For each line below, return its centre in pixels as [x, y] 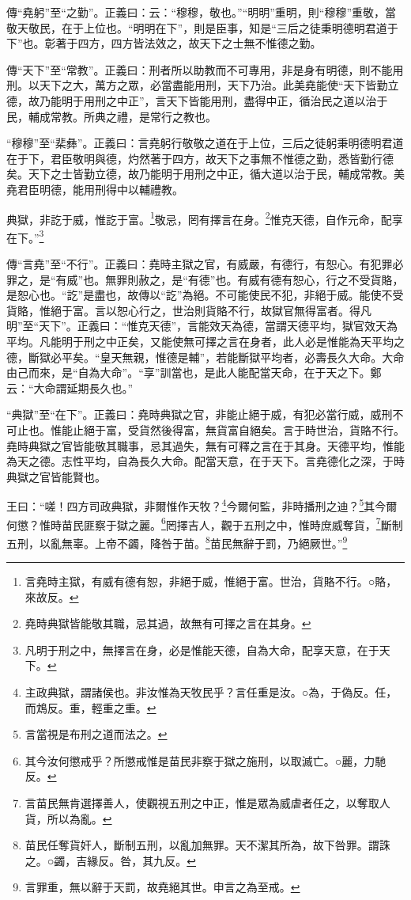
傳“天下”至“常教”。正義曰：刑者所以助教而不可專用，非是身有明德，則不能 [200, 69]
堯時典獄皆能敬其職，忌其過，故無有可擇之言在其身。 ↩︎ [168, 623]
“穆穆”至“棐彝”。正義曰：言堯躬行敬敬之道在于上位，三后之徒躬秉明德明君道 [205, 143]
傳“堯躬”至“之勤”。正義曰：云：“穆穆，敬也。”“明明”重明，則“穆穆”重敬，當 [202, 12]
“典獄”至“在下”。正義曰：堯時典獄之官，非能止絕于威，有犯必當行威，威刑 [200, 414]
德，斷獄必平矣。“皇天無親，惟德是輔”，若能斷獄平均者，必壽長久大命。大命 [205, 357]
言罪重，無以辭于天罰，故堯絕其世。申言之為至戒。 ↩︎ [162, 887]
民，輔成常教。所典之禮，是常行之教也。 [111, 116]
